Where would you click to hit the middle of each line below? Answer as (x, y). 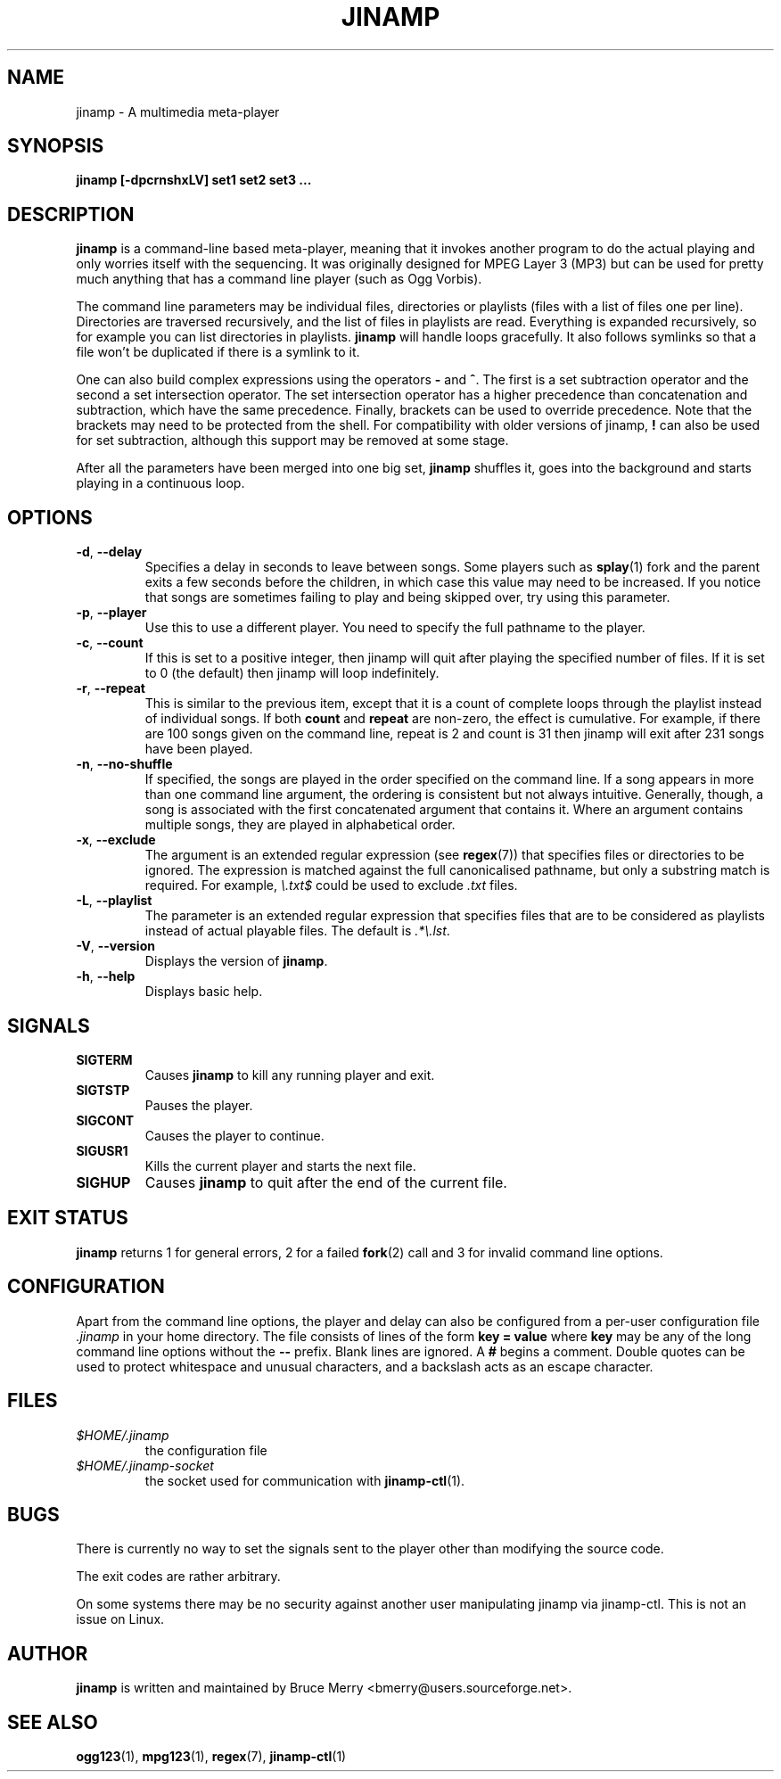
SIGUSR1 (102, 1150)
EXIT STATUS (68, 1218)
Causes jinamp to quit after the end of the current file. (326, 1182)
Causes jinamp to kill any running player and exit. (290, 1075)
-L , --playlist (114, 901)
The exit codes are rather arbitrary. (178, 1577)
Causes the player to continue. (234, 1135)
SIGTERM (104, 1059)
